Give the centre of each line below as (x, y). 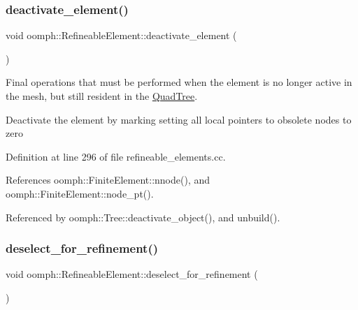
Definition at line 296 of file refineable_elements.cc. (116, 156)
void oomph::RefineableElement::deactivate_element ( (121, 35)
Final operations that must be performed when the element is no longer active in (179, 82)
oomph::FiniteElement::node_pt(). (80, 193)
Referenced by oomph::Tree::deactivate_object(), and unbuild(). (143, 217)
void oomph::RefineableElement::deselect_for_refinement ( (132, 274)
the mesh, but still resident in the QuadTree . (102, 96)
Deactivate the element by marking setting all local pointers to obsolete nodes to (179, 119)
